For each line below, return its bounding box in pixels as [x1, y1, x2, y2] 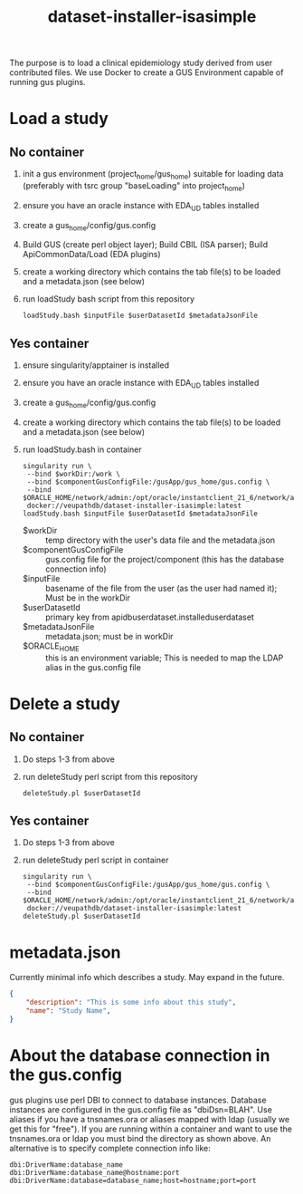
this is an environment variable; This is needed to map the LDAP [44, 652, 284, 663]
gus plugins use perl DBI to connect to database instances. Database [9, 1094, 267, 1105]
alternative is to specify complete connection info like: [9, 1142, 211, 1153]
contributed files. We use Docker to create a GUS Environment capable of [9, 67, 284, 78]
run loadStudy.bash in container [22, 444, 142, 455]
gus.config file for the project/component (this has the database [44, 554, 285, 564]
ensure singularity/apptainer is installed [22, 360, 170, 371]
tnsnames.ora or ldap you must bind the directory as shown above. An [9, 1132, 271, 1143]
